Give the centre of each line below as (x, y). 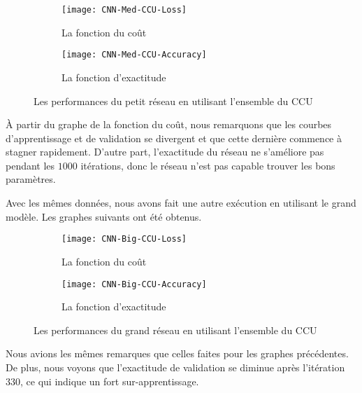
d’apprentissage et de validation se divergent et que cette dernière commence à (174, 138)
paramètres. (31, 179)
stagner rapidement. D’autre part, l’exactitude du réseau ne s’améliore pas (165, 152)
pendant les (30, 165)
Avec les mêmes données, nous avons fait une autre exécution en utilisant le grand (181, 203)
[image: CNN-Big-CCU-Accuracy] (134, 284)
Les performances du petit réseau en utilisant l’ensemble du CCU (173, 101)
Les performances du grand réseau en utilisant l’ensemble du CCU (175, 330)
